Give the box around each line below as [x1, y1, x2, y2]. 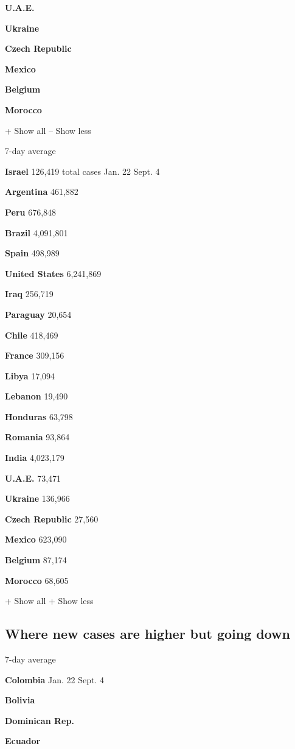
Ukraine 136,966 [5, 492, 70, 505]
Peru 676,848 [5, 205, 57, 218]
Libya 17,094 [5, 369, 55, 382]
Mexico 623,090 [5, 533, 67, 546]
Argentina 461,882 [5, 185, 78, 198]
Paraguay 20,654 [5, 308, 72, 320]
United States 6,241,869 [5, 267, 102, 280]
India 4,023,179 [5, 451, 64, 464]
